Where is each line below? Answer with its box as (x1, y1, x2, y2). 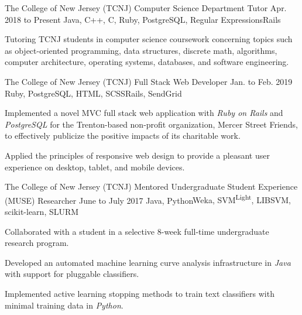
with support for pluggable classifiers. (5, 268, 139, 280)
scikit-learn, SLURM (5, 205, 79, 217)
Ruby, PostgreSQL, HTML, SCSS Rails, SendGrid (5, 87, 182, 99)
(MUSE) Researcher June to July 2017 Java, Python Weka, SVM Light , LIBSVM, (5, 192, 291, 206)
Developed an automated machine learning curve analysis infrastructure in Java (5, 256, 291, 268)
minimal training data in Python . (5, 299, 123, 311)
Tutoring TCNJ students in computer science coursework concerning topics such (5, 33, 293, 45)
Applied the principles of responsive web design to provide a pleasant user (5, 149, 270, 161)
